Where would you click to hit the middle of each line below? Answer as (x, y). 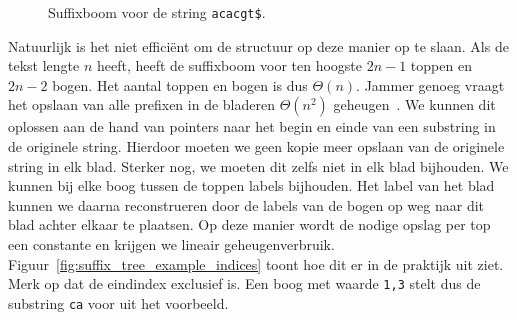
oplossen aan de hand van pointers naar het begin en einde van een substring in (252, 126)
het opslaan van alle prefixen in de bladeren (141, 104)
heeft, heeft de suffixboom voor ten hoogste (229, 65)
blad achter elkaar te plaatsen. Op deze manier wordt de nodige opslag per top (249, 224)
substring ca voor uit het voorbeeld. (118, 302)
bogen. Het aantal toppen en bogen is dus (180, 84)
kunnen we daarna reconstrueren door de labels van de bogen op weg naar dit (246, 204)
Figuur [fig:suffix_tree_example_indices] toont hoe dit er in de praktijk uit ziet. (256, 263)
